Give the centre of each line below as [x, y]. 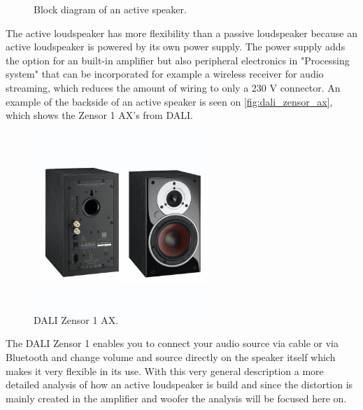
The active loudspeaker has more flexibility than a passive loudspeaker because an [182, 33]
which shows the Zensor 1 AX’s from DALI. [99, 115]
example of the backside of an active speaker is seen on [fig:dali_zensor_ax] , [169, 101]
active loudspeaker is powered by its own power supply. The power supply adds [176, 47]
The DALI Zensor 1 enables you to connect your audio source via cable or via [172, 343]
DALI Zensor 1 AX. [76, 319]
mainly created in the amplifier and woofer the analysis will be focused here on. [176, 398]
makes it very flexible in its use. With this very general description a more [165, 370]
